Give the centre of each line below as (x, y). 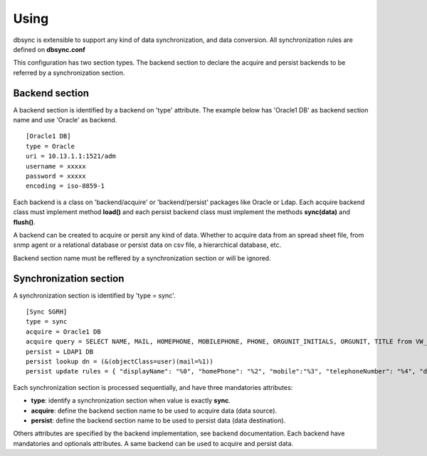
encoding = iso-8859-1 (65, 186)
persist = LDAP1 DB (60, 351)
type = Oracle (50, 146)
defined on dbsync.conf (49, 49)
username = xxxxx (56, 166)
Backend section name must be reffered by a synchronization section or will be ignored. (142, 258)
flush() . (24, 222)
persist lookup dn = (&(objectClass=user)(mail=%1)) (120, 361)
